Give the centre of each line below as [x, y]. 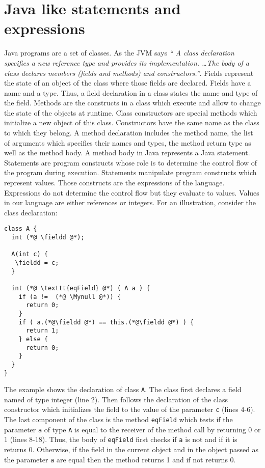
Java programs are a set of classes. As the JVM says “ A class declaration [119, 53]
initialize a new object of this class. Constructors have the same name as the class [132, 122]
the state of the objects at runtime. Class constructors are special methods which [131, 112]
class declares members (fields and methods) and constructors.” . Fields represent [129, 73]
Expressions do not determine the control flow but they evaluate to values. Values [132, 192]
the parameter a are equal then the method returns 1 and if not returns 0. [120, 459]
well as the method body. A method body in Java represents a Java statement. [127, 153]
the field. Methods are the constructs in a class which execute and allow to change [132, 103]
